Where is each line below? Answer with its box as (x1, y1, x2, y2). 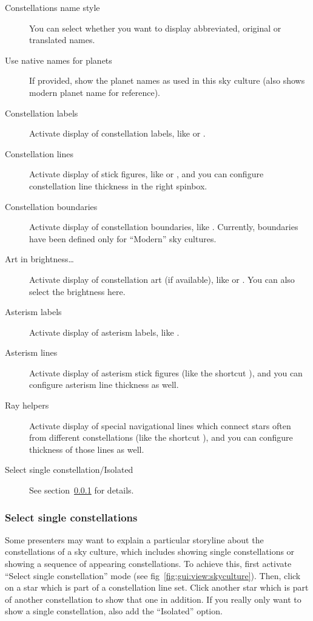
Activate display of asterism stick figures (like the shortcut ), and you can (29, 366, 303, 379)
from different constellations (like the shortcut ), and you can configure (29, 431, 293, 444)
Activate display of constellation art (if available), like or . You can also (29, 273, 295, 285)
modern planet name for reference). (29, 86, 160, 98)
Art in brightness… (5, 253, 74, 265)
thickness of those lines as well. (29, 443, 144, 455)
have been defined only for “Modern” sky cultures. (29, 232, 217, 245)
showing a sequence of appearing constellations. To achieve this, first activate (5, 557, 292, 570)
